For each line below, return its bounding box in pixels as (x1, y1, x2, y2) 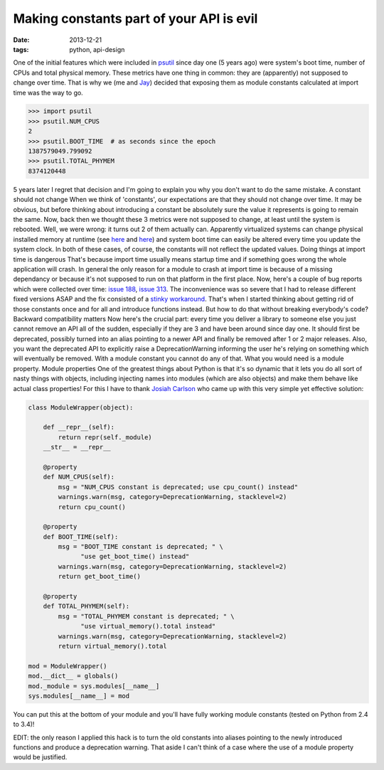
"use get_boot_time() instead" (80, 552, 190, 561)
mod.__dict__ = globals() (28, 672, 119, 680)
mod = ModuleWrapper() (28, 662, 107, 670)
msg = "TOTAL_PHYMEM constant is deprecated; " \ (58, 612, 235, 620)
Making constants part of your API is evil (13, 11, 258, 26)
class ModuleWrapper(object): (28, 403, 134, 412)
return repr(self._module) (58, 433, 152, 441)
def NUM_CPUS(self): (43, 473, 115, 481)
